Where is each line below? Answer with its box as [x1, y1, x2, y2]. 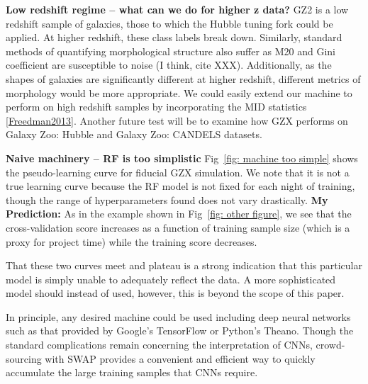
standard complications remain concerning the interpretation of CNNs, [6, 337, 313, 352]
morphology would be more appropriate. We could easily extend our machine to [6, 85, 352, 100]
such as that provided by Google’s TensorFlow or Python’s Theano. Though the [6, 323, 354, 338]
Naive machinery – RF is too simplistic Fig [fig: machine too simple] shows [6, 150, 358, 165]
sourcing [6, 351, 42, 366]
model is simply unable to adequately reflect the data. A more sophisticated [6, 271, 336, 286]
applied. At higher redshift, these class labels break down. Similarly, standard [6, 30, 342, 45]
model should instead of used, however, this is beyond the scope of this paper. [6, 286, 345, 300]
